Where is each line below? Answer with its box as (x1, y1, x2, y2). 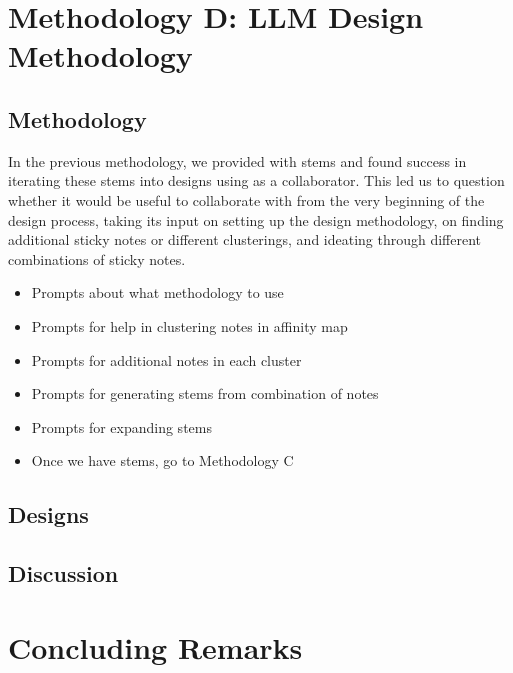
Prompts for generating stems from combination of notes (31, 383, 379, 404)
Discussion (8, 558, 119, 589)
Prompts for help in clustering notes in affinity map (31, 315, 348, 336)
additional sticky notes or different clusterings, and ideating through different (8, 229, 482, 250)
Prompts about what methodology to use (31, 282, 284, 303)
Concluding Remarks (8, 626, 303, 667)
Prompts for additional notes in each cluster (31, 349, 302, 370)
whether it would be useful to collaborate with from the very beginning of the (8, 189, 485, 210)
